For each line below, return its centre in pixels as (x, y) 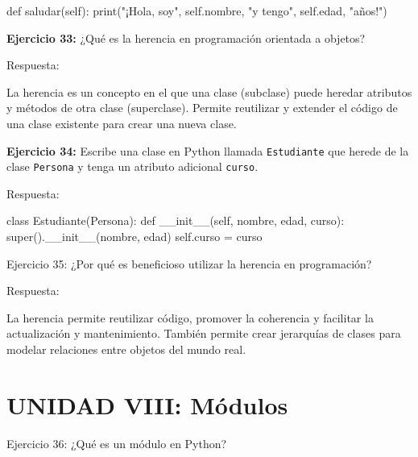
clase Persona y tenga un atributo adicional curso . (132, 166)
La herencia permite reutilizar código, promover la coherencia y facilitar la (190, 317)
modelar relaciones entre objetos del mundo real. (126, 349)
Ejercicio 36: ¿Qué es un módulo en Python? (117, 443)
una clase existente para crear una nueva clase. (122, 123)
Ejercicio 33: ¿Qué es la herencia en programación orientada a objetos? (186, 37)
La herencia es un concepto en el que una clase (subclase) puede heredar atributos (209, 91)
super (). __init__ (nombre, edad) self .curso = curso (135, 237)
